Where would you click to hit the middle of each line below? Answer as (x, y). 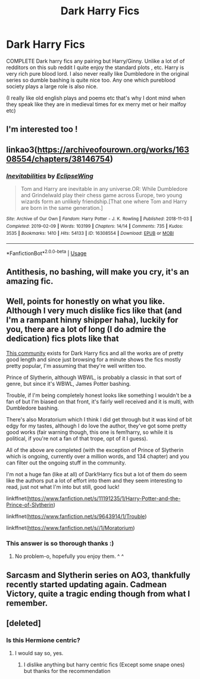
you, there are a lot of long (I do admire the (86, 329)
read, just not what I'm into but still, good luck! (63, 486)
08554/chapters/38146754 (58, 159)
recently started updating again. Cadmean (86, 585)
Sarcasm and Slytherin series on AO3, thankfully (98, 575)
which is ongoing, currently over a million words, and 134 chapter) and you (98, 456)
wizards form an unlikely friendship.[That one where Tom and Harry (104, 201)
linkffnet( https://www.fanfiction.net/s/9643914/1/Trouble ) (76, 516)
